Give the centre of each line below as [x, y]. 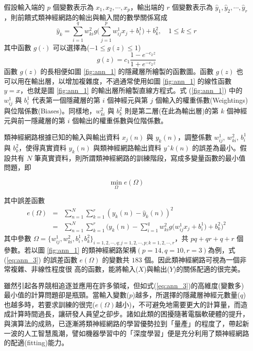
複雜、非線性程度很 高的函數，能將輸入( [74, 269]
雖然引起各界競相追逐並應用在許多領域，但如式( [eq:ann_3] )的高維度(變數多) [124, 285]
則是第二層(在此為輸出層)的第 [172, 111]
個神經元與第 [128, 100]
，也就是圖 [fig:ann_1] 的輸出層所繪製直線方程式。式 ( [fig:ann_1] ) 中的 [131, 90]
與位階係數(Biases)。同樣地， [50, 111]
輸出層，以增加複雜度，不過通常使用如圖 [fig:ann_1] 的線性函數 [131, 81]
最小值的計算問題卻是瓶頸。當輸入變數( [67, 295]
